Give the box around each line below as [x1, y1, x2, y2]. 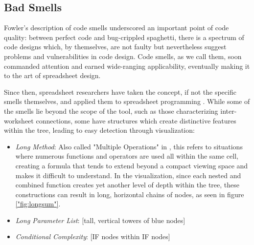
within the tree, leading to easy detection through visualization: [4, 125, 195, 135]
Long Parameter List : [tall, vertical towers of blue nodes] [15, 215, 185, 225]
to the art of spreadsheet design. [4, 70, 101, 81]
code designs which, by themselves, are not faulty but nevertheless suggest [4, 41, 227, 52]
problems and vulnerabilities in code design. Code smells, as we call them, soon [4, 51, 242, 61]
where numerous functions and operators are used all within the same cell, [15, 151, 238, 161]
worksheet [4, 115, 34, 125]
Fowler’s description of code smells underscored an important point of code [4, 22, 229, 33]
